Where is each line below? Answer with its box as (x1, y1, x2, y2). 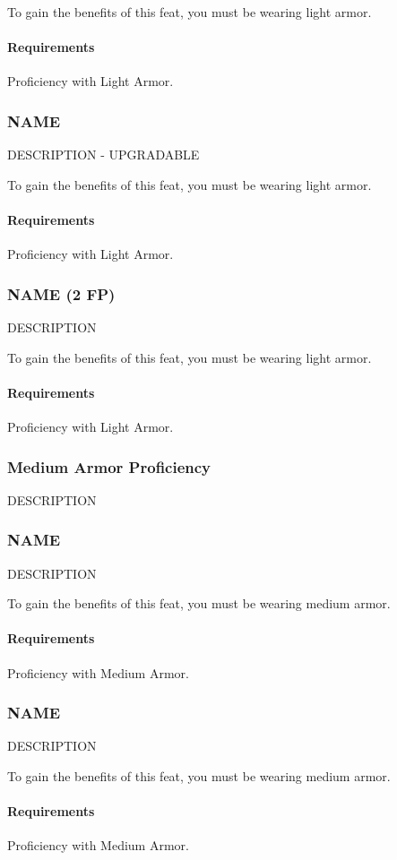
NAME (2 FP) (7, 282, 116, 305)
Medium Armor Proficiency (7, 455, 211, 477)
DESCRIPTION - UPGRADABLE (7, 145, 200, 164)
